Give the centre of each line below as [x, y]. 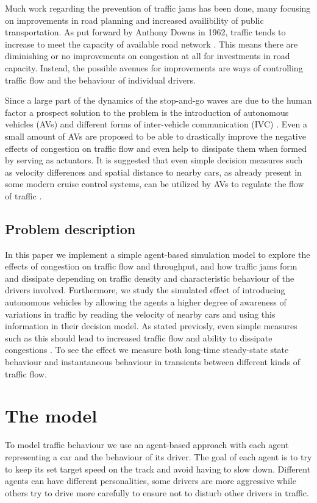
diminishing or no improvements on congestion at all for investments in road [148, 56]
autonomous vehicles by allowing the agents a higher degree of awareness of [146, 302]
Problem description [70, 228]
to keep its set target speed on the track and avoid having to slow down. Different [158, 469]
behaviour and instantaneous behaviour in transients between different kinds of [152, 362]
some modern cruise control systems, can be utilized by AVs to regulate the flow [155, 184]
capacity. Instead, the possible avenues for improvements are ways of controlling [154, 67]
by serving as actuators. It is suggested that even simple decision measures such [154, 160]
